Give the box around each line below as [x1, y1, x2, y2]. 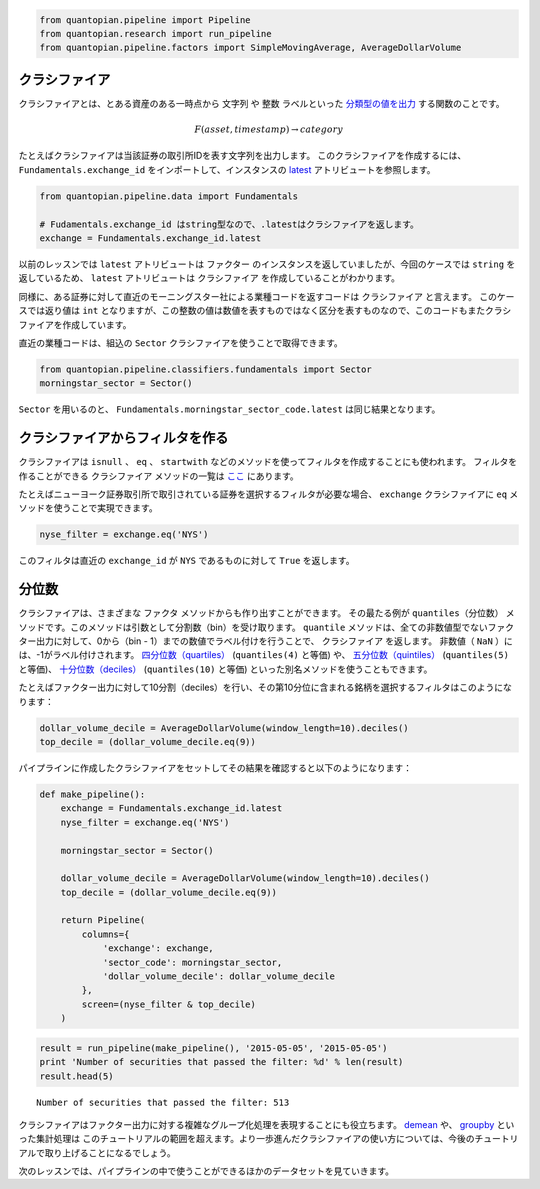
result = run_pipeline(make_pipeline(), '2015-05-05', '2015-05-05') [39, 1042, 388, 1054]
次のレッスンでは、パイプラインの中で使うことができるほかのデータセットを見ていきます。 [18, 1165, 395, 1177]
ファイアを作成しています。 [18, 318, 132, 330]
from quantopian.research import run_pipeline [39, 28, 272, 39]
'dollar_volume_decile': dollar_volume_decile [102, 971, 335, 982]
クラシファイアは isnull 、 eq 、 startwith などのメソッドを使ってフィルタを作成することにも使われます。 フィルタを [18, 456, 518, 468]
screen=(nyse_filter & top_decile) [81, 998, 257, 1010]
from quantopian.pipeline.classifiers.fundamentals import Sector [39, 363, 372, 375]
